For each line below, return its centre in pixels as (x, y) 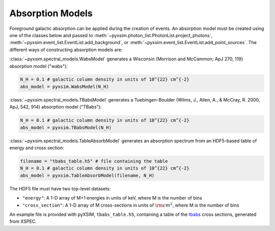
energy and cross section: (37, 148)
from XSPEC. (23, 221)
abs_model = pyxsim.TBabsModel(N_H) (66, 127)
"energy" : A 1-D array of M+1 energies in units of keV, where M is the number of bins (112, 198)
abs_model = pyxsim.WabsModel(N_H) (64, 87)
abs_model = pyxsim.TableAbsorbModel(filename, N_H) (87, 175)
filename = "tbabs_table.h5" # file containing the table (94, 161)
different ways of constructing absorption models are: (66, 49)
